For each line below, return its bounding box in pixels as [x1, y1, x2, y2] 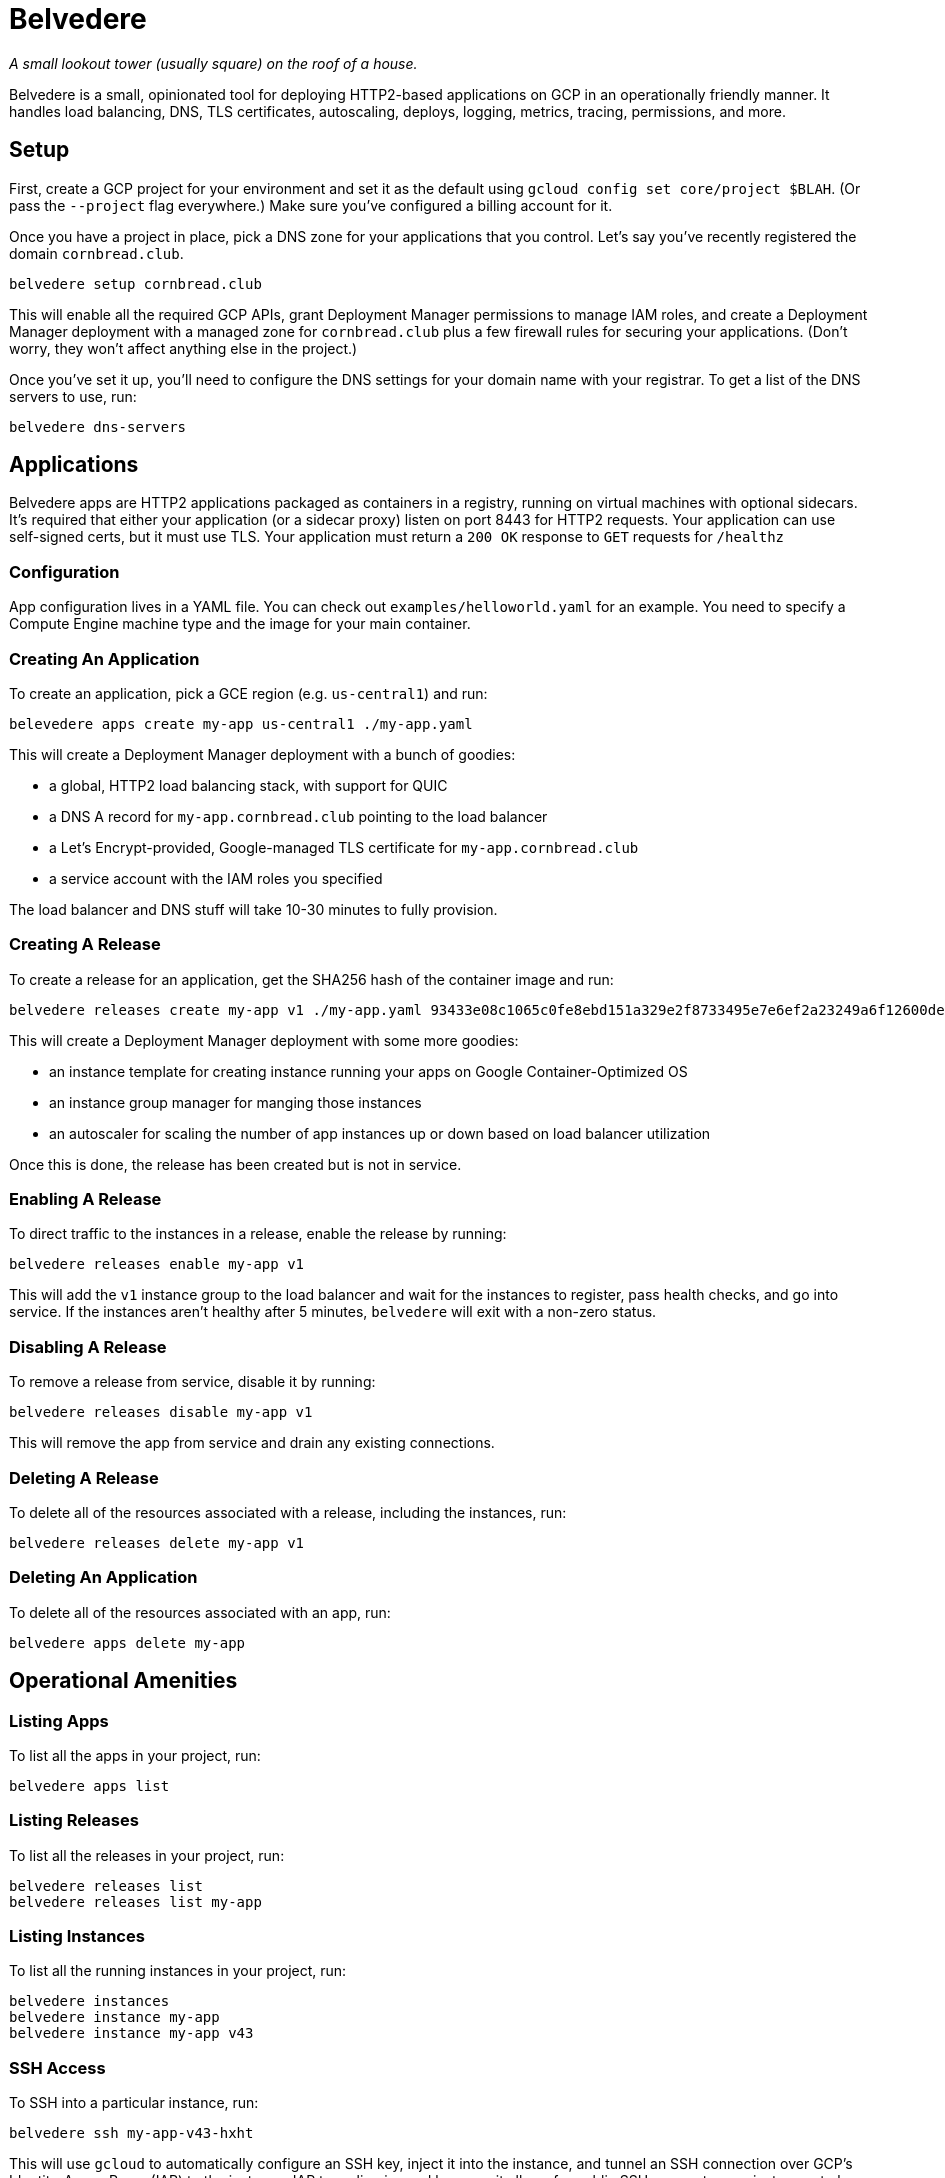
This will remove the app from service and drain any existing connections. [9, 1434, 495, 1452]
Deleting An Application [9, 1567, 198, 1588]
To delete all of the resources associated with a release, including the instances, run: [9, 1503, 567, 1521]
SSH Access [9, 2057, 106, 2078]
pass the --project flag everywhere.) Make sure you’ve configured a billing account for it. [9, 196, 613, 214]
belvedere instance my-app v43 [9, 2025, 254, 2042]
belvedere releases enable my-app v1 [9, 1256, 305, 1273]
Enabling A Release [9, 1189, 162, 1210]
